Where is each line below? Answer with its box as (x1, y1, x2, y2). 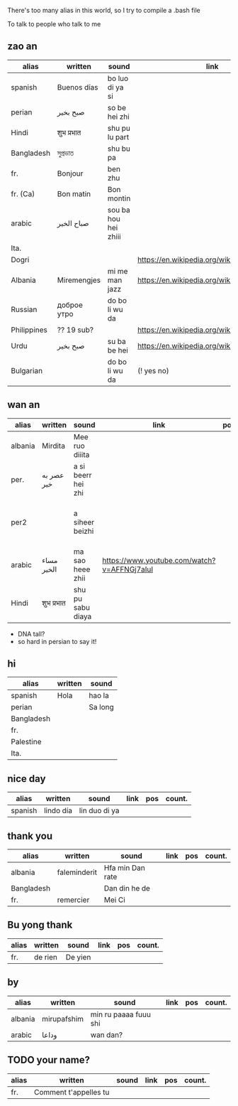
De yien (65, 952, 91, 962)
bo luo (107, 73, 129, 83)
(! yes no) (137, 365, 170, 375)
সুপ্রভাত (57, 148, 74, 158)
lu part (107, 131, 130, 141)
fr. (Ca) (11, 188, 35, 198)
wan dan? (90, 1030, 123, 1040)
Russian (11, 304, 38, 314)
